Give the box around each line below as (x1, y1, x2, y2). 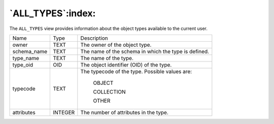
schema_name (12, 48, 48, 55)
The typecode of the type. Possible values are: (80, 68, 192, 75)
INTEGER (53, 109, 75, 116)
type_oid (12, 61, 33, 68)
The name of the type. (80, 54, 134, 61)
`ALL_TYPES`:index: (9, 8, 96, 19)
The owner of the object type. (80, 41, 152, 48)
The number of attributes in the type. (80, 109, 168, 116)
